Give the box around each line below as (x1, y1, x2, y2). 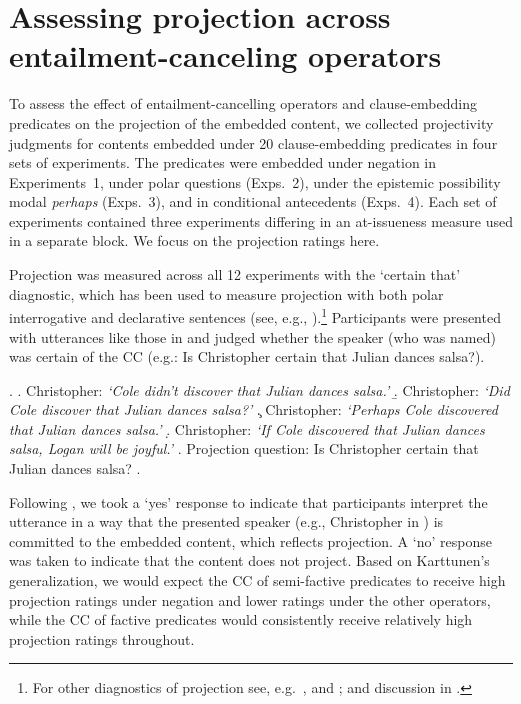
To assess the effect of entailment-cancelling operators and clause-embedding (9, 93, 477, 114)
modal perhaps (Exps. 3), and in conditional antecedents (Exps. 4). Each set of (9, 191, 497, 212)
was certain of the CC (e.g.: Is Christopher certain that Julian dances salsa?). (9, 346, 485, 367)
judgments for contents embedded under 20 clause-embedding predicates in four (9, 132, 498, 153)
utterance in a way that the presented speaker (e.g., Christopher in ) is (9, 511, 444, 532)
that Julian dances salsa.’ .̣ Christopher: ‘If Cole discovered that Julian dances (9, 418, 485, 439)
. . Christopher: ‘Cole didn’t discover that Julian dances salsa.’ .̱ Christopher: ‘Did (9, 379, 510, 400)
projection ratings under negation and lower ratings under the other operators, (9, 589, 491, 610)
